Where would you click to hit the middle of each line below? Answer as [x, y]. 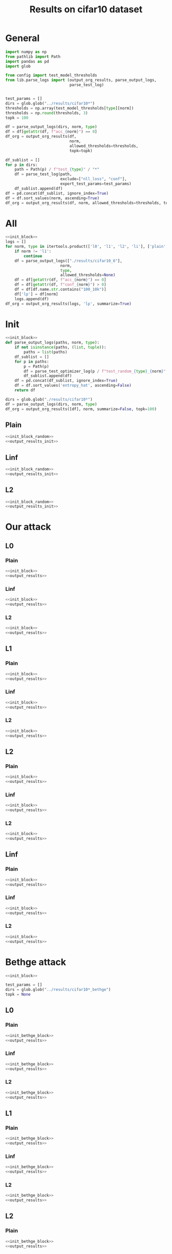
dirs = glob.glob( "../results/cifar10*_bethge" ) [58, 990]
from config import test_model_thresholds [51, 75]
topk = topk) [81, 151]
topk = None [18, 994]
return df [25, 390]
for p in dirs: [21, 165]
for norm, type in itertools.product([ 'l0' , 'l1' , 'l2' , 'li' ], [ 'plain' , [87, 247]
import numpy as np [26, 52]
